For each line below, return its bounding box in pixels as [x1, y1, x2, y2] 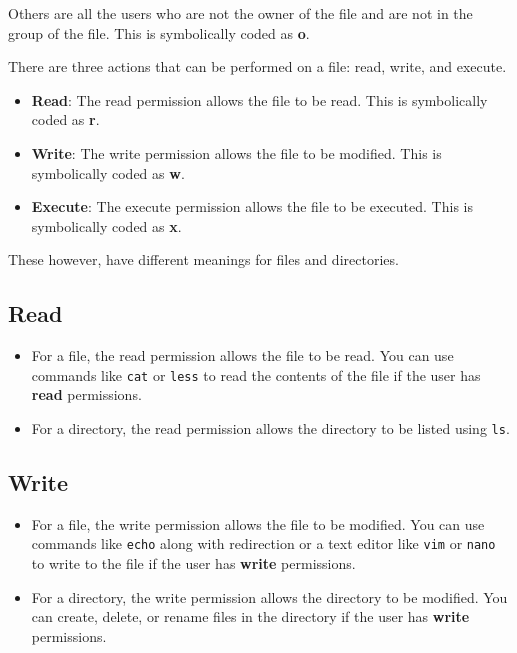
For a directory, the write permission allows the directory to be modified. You [31, 586, 508, 607]
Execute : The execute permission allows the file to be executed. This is [31, 196, 473, 217]
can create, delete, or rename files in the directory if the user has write [31, 606, 470, 627]
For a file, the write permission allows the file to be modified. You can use [31, 513, 485, 534]
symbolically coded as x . [31, 215, 182, 236]
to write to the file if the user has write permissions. [31, 553, 356, 574]
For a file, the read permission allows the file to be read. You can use [31, 345, 454, 366]
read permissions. [31, 384, 142, 405]
